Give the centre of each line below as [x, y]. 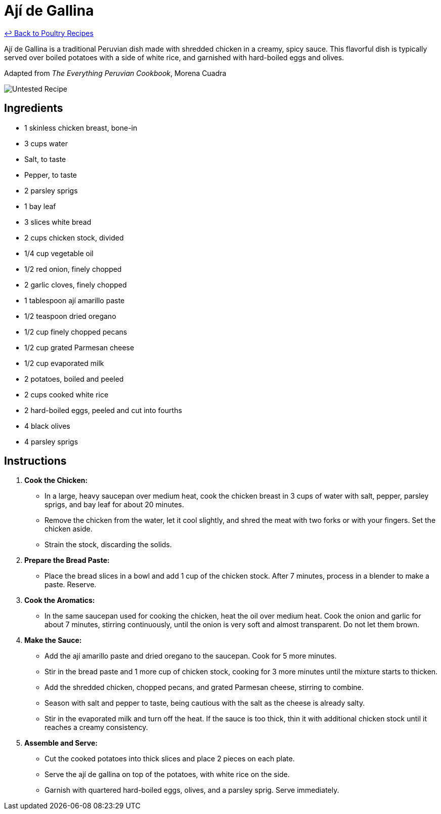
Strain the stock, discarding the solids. [108, 545]
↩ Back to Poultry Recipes [49, 33]
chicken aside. [69, 529]
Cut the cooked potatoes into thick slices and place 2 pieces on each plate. [170, 759]
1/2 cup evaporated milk [64, 363]
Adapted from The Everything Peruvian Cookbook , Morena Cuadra [115, 73]
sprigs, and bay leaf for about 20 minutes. [114, 505]
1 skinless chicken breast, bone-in [81, 128]
